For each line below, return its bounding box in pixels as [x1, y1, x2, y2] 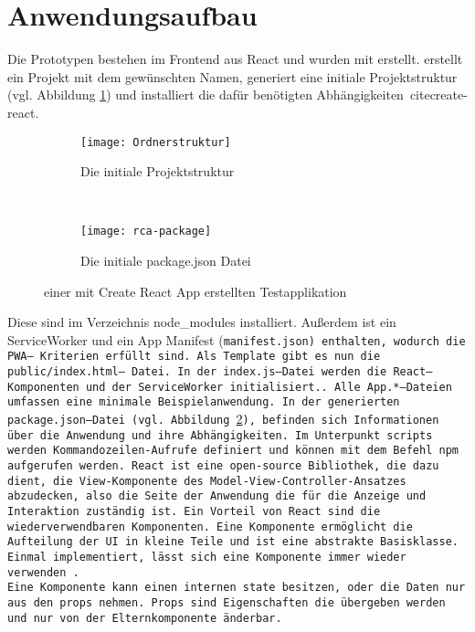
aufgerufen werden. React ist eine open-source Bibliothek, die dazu [7, 459, 439, 473]
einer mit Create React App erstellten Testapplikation [44, 281, 347, 300]
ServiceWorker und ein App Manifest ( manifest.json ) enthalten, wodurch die [7, 330, 466, 349]
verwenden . [7, 565, 79, 579]
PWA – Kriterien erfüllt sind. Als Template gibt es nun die [7, 350, 381, 363]
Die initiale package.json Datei [80, 251, 251, 269]
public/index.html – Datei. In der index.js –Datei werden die [7, 365, 387, 379]
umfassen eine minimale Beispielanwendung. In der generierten [7, 395, 400, 409]
